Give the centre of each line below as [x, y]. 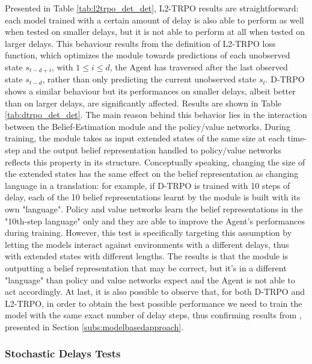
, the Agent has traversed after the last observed [199, 66]
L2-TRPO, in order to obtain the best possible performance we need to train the [154, 303]
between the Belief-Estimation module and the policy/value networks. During [148, 126]
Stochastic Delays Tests [63, 353]
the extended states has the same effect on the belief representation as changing [152, 174]
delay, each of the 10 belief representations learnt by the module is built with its [153, 197]
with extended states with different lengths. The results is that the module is [147, 256]
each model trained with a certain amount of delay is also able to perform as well [154, 20]
